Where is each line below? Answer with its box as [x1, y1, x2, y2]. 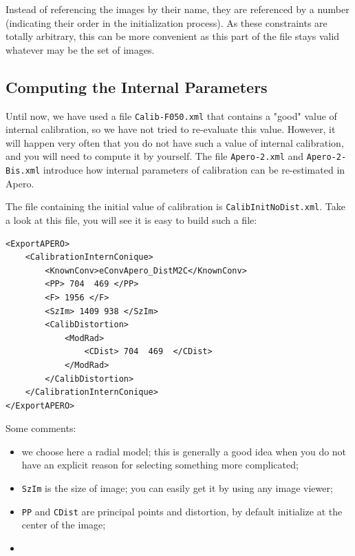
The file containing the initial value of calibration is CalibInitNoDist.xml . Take [6, 199, 345, 214]
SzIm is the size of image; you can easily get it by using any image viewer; [21, 481, 333, 495]
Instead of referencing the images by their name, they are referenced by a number [6, 2, 349, 16]
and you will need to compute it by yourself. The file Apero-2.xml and [6, 149, 304, 163]
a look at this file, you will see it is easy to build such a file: [6, 212, 257, 227]
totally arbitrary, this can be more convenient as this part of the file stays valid [6, 29, 340, 43]
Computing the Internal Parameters [6, 76, 268, 97]
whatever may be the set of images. [6, 42, 155, 56]
